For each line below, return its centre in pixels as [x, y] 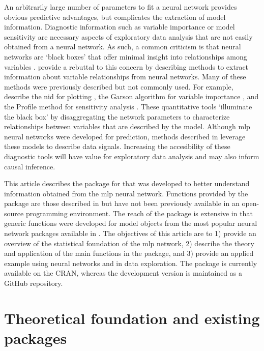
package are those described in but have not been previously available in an [122, 203]
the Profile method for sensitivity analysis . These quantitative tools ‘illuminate [128, 106]
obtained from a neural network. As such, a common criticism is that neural [123, 47]
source [14, 213]
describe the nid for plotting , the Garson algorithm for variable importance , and [131, 96]
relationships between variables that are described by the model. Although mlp [127, 126]
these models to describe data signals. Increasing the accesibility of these [117, 146]
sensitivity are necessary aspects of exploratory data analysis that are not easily [128, 36]
